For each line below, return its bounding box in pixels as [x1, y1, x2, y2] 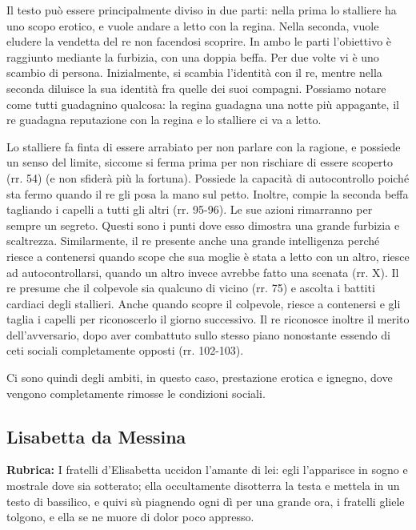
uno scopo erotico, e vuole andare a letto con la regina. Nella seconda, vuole [6, 17, 379, 34]
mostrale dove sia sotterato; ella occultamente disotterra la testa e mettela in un [6, 477, 400, 494]
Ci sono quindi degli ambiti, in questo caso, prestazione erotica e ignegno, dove [6, 369, 393, 386]
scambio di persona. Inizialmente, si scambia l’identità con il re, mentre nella [6, 64, 382, 81]
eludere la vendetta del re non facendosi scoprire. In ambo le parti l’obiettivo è [6, 33, 392, 50]
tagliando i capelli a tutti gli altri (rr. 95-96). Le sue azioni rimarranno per [6, 201, 373, 218]
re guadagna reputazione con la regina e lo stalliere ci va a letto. [6, 111, 322, 128]
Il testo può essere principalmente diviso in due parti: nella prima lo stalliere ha [6, 2, 397, 18]
